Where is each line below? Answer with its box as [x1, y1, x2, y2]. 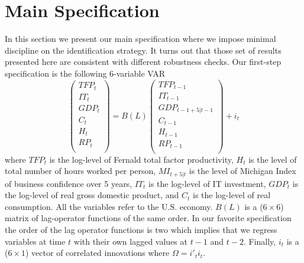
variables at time [5, 235, 66, 247]
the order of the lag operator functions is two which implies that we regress [5, 223, 277, 235]
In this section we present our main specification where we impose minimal [5, 32, 276, 45]
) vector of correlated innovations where [25, 246, 170, 259]
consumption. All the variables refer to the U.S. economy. [5, 200, 213, 212]
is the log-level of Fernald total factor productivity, [49, 153, 234, 165]
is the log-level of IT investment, [148, 177, 266, 189]
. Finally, [243, 235, 276, 247]
